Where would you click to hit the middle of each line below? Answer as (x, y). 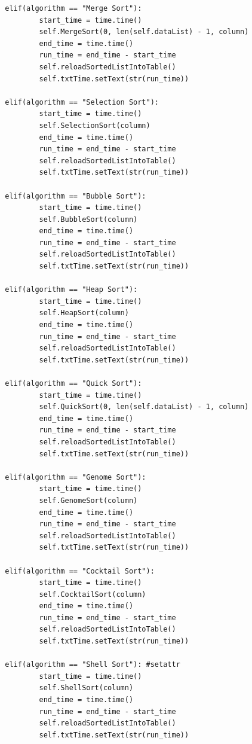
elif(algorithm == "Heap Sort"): (71, 290)
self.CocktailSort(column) (93, 594)
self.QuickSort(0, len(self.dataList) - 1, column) (144, 407)
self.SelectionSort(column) (95, 125)
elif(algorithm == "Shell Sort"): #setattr (93, 665)
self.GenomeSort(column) (88, 500)
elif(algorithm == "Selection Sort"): (82, 102)
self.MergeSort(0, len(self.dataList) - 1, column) (144, 32)
